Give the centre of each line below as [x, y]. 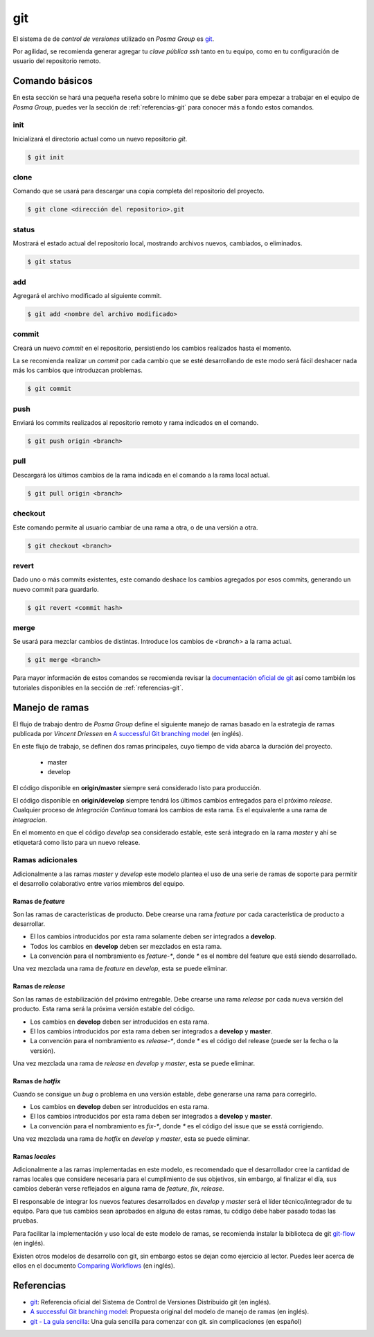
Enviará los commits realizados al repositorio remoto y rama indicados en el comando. [136, 423]
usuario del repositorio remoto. [57, 61]
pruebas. [26, 1221]
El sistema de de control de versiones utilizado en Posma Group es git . [114, 39]
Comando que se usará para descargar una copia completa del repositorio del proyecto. [139, 191]
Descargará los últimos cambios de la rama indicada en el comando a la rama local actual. [141, 475]
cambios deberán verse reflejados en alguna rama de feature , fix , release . [118, 1189]
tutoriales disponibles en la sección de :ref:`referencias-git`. [98, 688]
